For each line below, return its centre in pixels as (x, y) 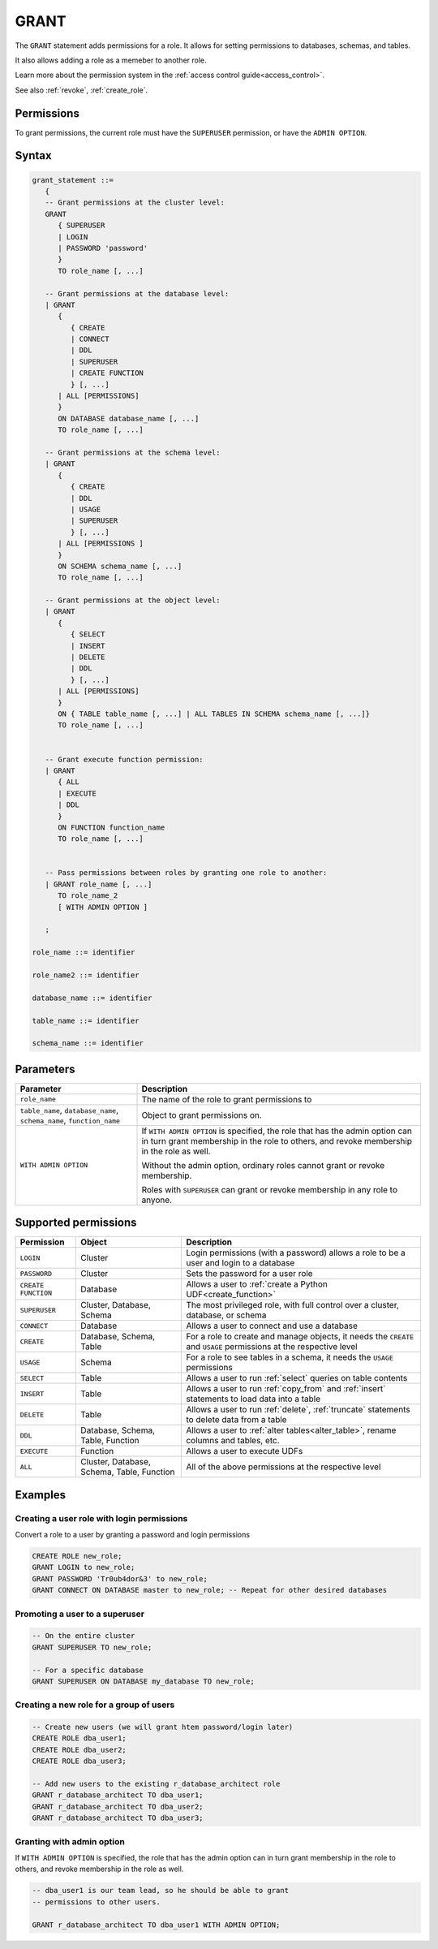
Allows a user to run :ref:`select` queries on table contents (297, 1378)
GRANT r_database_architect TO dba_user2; (118, 1807)
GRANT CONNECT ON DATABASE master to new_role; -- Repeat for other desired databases (210, 1590)
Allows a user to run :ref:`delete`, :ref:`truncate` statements (298, 1410)
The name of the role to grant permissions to (227, 1099)
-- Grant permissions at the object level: (133, 600)
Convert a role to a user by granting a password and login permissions (133, 1535)
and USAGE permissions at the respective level (272, 1347)
